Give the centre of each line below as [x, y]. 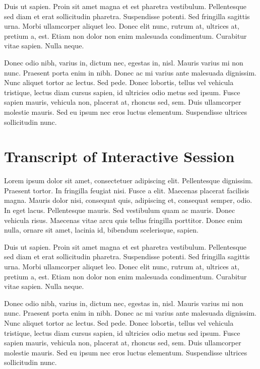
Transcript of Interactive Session [119, 156]
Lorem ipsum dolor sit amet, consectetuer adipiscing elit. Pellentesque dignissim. [128, 180]
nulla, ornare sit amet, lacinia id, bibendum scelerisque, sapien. [101, 230]
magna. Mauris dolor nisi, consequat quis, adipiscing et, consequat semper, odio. [128, 200]
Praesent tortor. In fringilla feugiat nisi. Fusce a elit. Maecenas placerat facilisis [127, 190]
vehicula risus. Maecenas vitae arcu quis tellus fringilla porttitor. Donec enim [123, 220]
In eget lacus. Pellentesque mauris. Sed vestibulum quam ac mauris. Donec [120, 210]
